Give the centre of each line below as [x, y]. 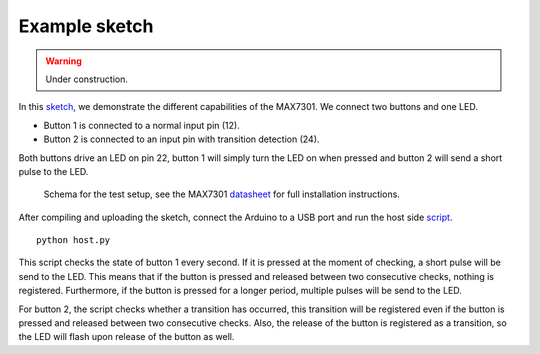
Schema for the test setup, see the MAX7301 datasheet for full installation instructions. [221, 194]
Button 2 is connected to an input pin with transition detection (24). [181, 139]
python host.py [73, 240]
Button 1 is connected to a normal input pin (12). [141, 125]
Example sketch [86, 26]
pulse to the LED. [53, 171]
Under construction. [87, 79]
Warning [63, 61]
